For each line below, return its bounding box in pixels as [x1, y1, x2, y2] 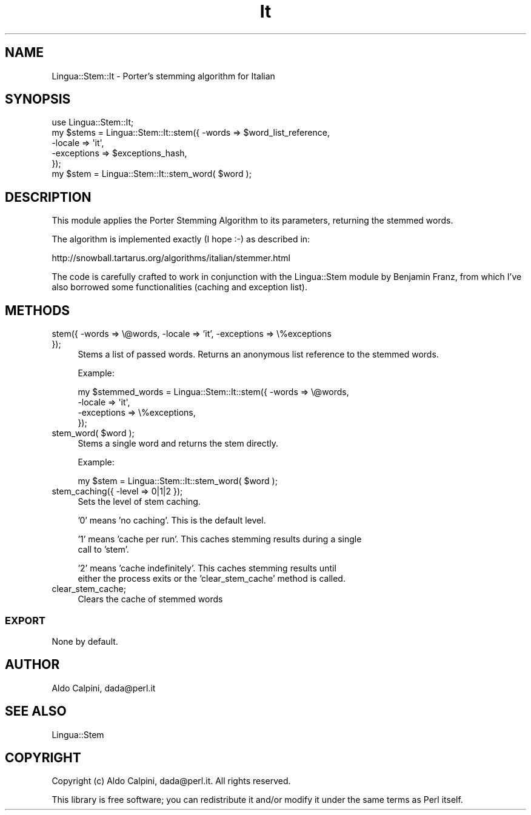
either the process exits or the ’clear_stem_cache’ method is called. [78, 573, 346, 584]
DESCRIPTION [5, 189, 92, 205]
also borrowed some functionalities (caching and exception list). [52, 282, 307, 293]
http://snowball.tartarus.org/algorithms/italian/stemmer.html [52, 253, 290, 264]
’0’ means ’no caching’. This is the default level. [78, 515, 266, 526]
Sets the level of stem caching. [78, 496, 201, 507]
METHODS [5, 302, 70, 318]
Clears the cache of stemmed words [78, 594, 223, 605]
